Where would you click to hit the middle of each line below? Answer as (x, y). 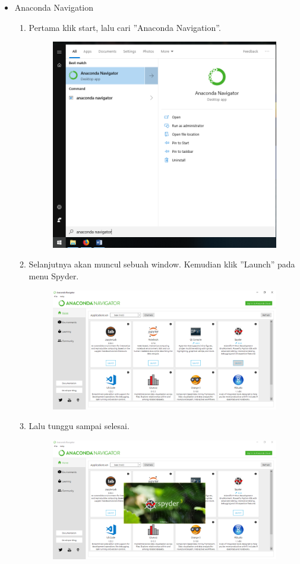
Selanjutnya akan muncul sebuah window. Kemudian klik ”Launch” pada (162, 264)
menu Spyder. (54, 275)
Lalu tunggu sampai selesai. (79, 426)
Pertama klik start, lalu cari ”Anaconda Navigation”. (125, 27)
